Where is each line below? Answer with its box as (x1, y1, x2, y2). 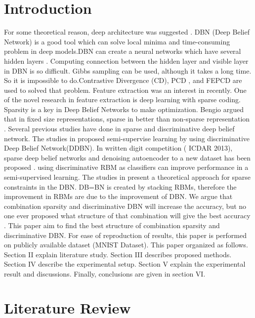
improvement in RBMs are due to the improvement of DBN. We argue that (4, 191, 233, 201)
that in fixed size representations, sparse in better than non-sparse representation (4, 114, 250, 124)
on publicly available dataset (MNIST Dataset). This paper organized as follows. (4, 239, 248, 250)
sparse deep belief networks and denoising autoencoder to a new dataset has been (4, 152, 251, 162)
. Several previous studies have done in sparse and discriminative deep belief (4, 123, 235, 134)
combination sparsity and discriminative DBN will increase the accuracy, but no (4, 200, 247, 211)
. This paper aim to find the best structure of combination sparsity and (4, 220, 220, 230)
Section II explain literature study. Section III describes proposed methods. (4, 249, 232, 259)
